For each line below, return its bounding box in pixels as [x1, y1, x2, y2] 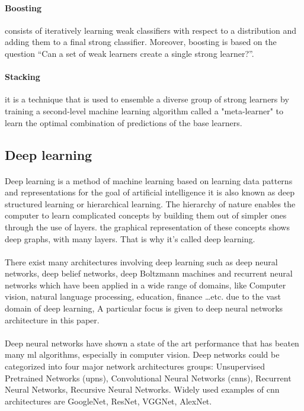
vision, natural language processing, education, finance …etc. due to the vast [5, 290, 281, 303]
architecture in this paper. [5, 313, 100, 326]
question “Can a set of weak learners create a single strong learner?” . [5, 47, 254, 59]
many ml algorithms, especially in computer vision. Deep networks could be [5, 348, 280, 361]
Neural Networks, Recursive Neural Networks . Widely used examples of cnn [5, 383, 280, 396]
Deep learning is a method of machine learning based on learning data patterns [5, 174, 293, 187]
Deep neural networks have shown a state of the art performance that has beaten [5, 336, 299, 349]
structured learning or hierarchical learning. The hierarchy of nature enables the [5, 197, 296, 210]
